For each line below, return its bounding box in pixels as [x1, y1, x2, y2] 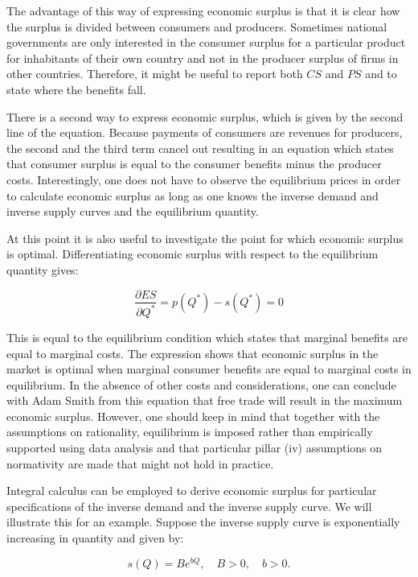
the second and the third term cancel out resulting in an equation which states [6, 139, 394, 156]
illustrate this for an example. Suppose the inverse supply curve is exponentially [6, 513, 400, 530]
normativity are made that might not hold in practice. [6, 455, 274, 472]
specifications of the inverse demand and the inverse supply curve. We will [6, 497, 372, 514]
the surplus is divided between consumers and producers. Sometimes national [6, 18, 387, 35]
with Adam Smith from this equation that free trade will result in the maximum [6, 392, 403, 409]
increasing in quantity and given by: [6, 530, 184, 546]
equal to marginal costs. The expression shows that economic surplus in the [6, 344, 379, 361]
